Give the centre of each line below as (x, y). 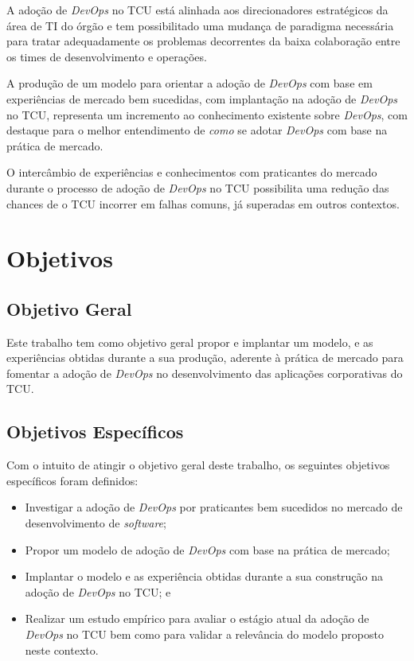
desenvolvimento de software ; (96, 523)
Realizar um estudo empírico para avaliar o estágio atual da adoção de (197, 618)
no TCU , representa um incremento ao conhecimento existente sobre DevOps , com (207, 114)
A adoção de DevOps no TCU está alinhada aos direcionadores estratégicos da (197, 10)
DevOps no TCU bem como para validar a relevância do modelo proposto (204, 634)
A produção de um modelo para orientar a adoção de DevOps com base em (189, 83)
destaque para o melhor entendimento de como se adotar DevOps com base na (197, 130)
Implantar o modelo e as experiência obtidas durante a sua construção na (204, 576)
